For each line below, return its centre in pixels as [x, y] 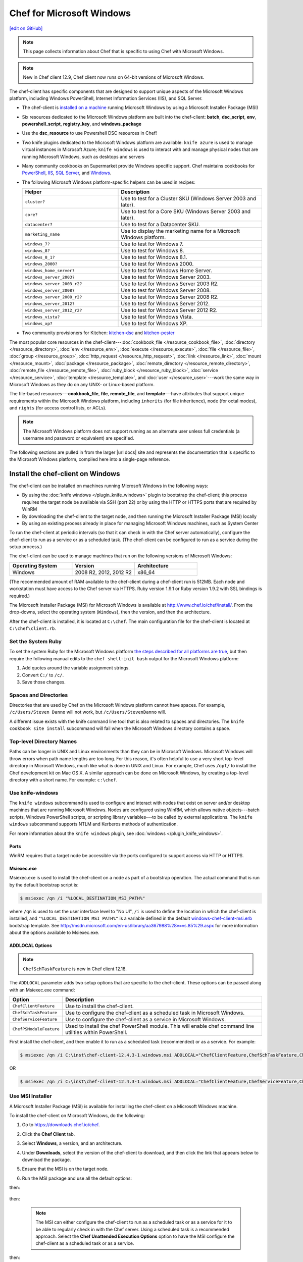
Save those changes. [44, 682]
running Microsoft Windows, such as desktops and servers [83, 156]
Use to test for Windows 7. [152, 244]
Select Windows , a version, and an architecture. [72, 1143]
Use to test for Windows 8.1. [154, 257]
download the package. [46, 1160]
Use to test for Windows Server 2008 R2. [170, 297]
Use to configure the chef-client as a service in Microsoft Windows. [145, 1019]
